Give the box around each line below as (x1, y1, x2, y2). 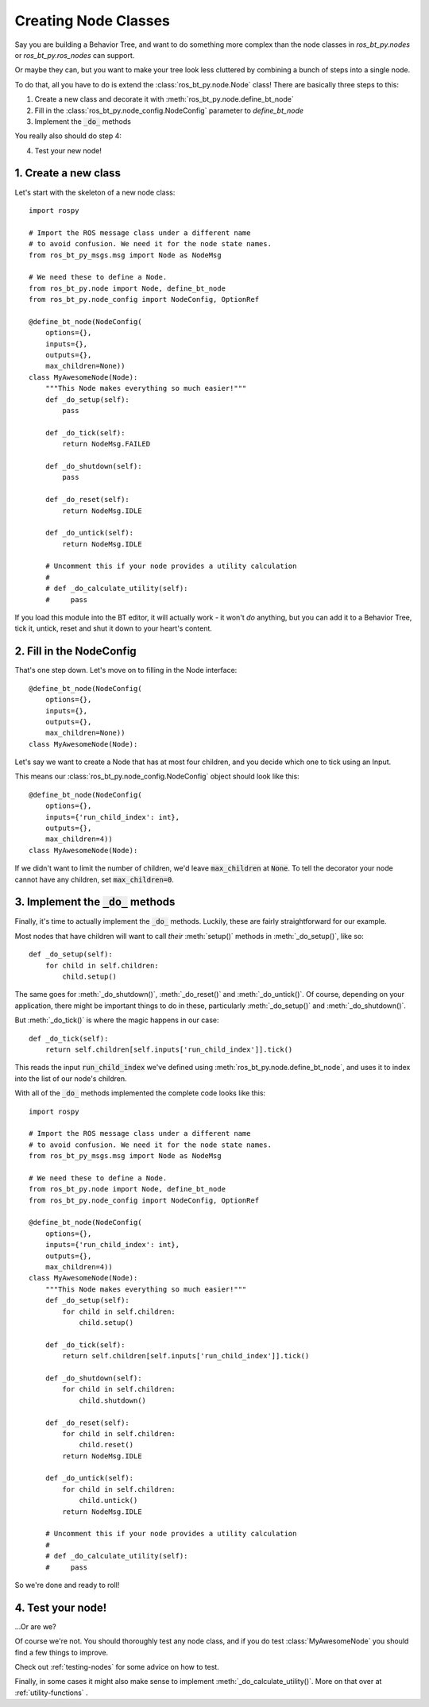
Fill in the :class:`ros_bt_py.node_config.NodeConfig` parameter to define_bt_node (34, 106, 304, 115)
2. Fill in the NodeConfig (14, 644, 137, 658)
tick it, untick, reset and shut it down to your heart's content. (14, 624, 212, 633)
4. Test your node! (14, 1601, 107, 1614)
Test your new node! (34, 145, 102, 155)
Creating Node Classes (14, 12, 170, 29)
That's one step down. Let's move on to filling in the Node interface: (14, 666, 238, 675)
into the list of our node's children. (14, 1073, 127, 1083)
